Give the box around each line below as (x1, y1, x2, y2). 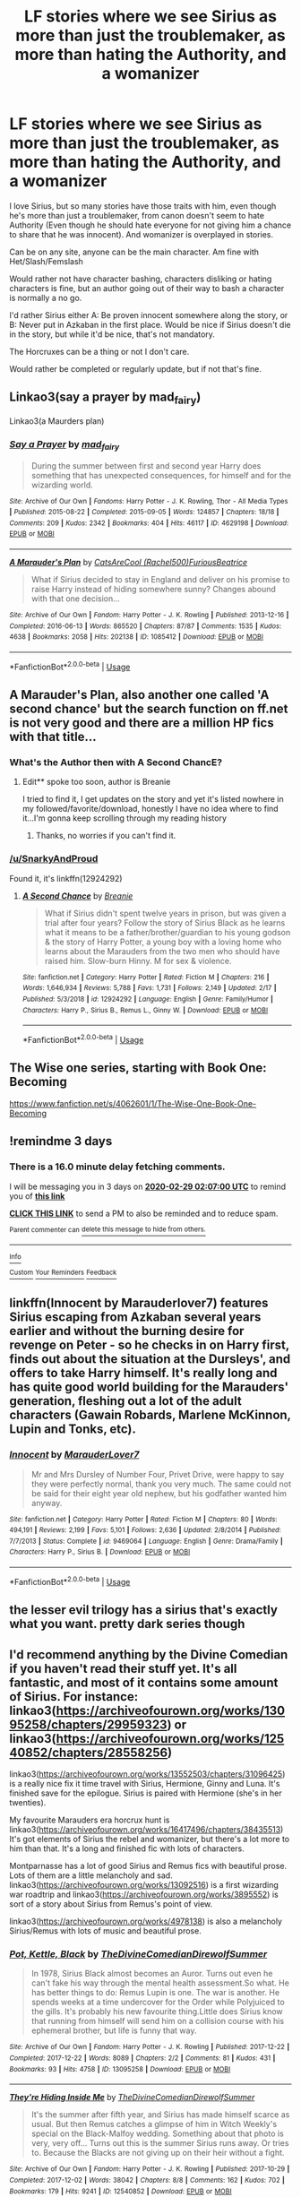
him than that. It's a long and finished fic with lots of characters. (9, 1843, 245, 1854)
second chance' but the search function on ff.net (9, 702, 288, 717)
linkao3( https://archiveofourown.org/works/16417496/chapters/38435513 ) (9, 1824, 284, 1834)
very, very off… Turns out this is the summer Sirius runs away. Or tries (30, 2138, 289, 2149)
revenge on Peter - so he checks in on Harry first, (9, 1338, 289, 1353)
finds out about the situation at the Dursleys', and (9, 1351, 291, 1367)
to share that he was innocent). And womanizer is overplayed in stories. (9, 228, 274, 239)
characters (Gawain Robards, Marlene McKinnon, (9, 1408, 291, 1423)
